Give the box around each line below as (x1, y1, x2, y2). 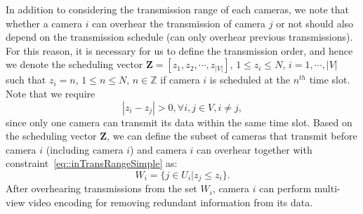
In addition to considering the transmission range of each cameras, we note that (6, 2, 349, 16)
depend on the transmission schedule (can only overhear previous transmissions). (6, 29, 353, 44)
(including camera (46, 142, 124, 156)
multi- (314, 181, 341, 196)
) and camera (129, 142, 187, 156)
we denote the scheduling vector (6, 57, 143, 72)
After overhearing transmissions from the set (6, 181, 197, 196)
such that (6, 72, 46, 87)
